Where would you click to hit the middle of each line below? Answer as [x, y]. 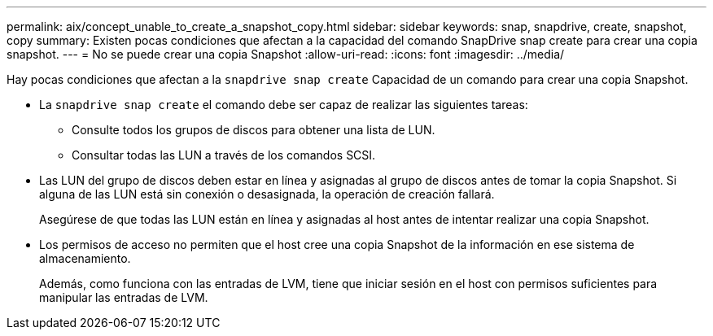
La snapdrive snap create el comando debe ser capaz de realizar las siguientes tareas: [284, 105]
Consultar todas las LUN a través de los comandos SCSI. [224, 155]
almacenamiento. [85, 258]
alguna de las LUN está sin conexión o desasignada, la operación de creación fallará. [267, 194]
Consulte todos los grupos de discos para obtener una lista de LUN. [254, 130]
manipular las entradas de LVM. [124, 297]
